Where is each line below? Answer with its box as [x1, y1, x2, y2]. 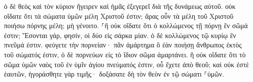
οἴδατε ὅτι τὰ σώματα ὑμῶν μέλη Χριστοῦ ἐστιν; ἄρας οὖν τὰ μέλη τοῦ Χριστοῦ [4, 10, 234, 21]
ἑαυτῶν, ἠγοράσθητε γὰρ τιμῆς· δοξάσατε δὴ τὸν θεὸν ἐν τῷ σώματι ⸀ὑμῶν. [4, 69, 224, 79]
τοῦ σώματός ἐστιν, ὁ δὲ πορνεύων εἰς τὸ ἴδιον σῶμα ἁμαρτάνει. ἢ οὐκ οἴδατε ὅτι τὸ [4, 49, 246, 59]
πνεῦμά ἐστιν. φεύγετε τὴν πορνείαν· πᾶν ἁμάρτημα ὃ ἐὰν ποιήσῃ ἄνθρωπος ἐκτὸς [4, 40, 242, 50]
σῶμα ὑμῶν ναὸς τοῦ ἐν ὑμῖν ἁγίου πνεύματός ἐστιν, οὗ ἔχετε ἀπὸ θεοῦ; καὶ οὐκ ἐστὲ [4, 59, 249, 69]
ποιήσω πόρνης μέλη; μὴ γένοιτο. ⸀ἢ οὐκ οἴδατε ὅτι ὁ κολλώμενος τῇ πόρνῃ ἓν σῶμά [4, 20, 248, 31]
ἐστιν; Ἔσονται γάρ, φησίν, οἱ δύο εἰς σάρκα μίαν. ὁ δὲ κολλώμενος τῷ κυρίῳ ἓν [4, 30, 236, 40]
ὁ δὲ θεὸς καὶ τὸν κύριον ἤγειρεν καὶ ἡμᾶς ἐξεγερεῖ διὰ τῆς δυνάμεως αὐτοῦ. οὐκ [4, 1, 236, 11]
